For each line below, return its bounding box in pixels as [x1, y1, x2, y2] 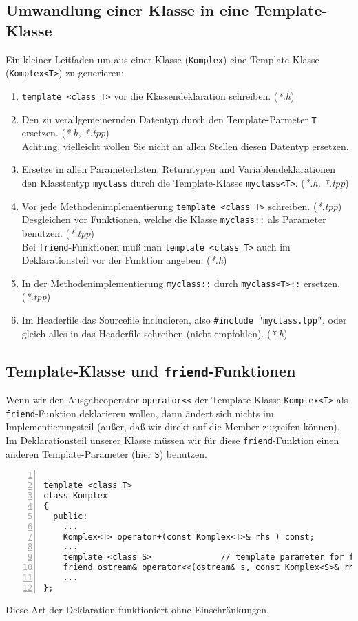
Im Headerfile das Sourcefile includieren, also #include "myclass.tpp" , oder [21, 313, 347, 327]
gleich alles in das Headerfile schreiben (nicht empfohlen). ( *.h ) [21, 326, 288, 340]
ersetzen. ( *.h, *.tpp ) [21, 125, 109, 140]
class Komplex [43, 491, 108, 501]
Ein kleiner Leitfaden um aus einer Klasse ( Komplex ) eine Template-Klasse [6, 52, 319, 66]
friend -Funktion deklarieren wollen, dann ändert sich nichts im [6, 406, 274, 420]
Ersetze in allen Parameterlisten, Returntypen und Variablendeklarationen [21, 162, 336, 176]
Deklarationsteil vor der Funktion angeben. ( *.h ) [21, 253, 227, 267]
